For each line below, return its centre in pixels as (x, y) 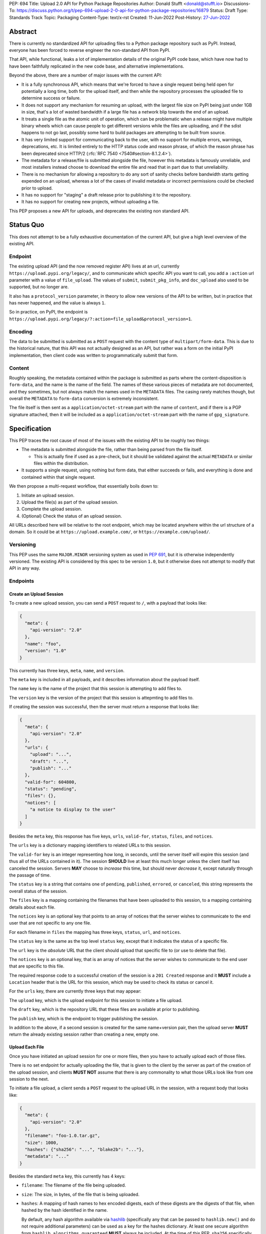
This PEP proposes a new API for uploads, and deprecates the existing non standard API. (99, 211)
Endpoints (22, 581)
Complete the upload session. (52, 509)
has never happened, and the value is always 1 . (57, 303)
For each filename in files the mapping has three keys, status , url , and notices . (95, 932)
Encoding (21, 332)
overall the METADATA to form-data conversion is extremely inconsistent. (84, 399)
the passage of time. (30, 875)
